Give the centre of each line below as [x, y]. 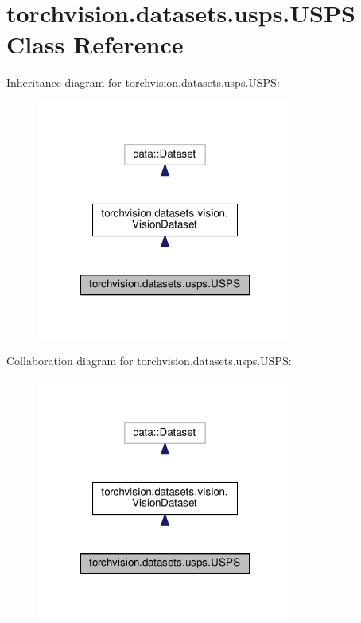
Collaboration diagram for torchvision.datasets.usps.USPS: [149, 361]
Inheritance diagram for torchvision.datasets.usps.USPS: [143, 82]
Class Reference [95, 44]
